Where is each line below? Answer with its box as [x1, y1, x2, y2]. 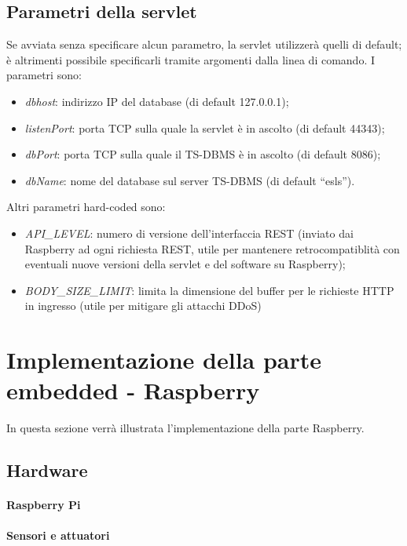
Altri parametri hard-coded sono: [6, 198, 166, 215]
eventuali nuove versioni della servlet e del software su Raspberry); [24, 256, 346, 272]
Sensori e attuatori [6, 527, 110, 544]
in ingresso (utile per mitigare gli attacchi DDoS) [24, 297, 262, 314]
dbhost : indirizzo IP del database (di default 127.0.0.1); [24, 93, 289, 109]
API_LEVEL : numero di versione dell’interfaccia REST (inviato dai [24, 224, 354, 241]
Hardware [6, 458, 88, 482]
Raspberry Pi [6, 497, 81, 513]
